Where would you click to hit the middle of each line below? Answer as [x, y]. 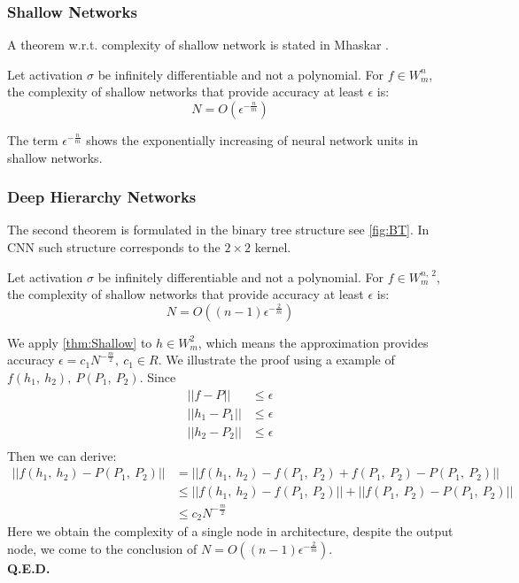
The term [33, 140]
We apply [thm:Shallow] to [80, 342]
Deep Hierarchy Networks [102, 197]
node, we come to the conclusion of [102, 548]
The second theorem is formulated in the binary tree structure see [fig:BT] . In [218, 230]
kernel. [273, 247]
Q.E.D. [29, 568]
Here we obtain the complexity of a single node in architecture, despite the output [230, 531]
